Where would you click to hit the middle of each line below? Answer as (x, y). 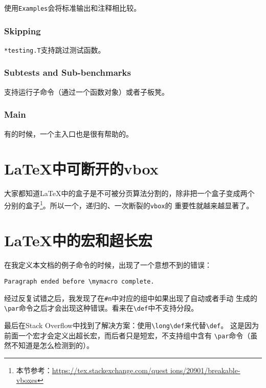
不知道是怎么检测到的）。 (52, 345)
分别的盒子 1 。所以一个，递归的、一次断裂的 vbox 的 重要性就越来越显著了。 (129, 204)
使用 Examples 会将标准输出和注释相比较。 (73, 8)
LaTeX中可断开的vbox (81, 169)
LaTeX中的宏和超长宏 (78, 240)
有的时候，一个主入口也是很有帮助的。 (69, 133)
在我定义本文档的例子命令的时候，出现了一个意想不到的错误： (108, 265)
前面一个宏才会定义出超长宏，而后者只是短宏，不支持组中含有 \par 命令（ (127, 335)
